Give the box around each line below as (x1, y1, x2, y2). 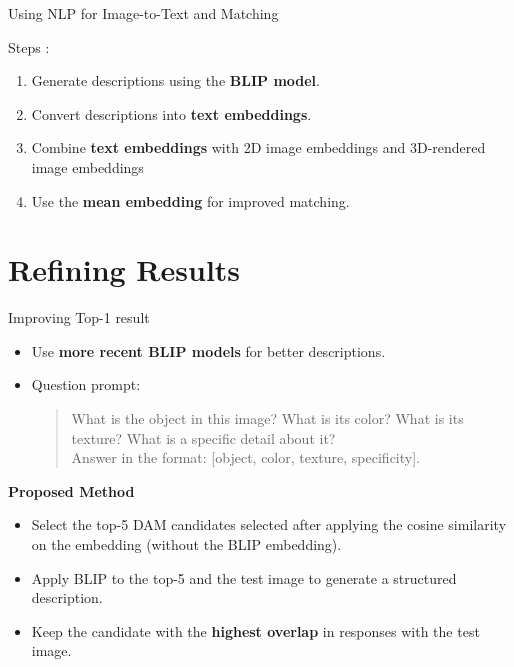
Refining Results (8, 249, 241, 290)
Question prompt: (31, 374, 141, 395)
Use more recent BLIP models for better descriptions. (31, 340, 386, 361)
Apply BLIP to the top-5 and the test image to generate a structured (31, 567, 457, 588)
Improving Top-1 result (8, 307, 150, 328)
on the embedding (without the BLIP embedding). (31, 534, 342, 555)
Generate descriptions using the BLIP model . (31, 70, 320, 91)
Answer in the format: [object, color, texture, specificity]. (71, 447, 420, 468)
